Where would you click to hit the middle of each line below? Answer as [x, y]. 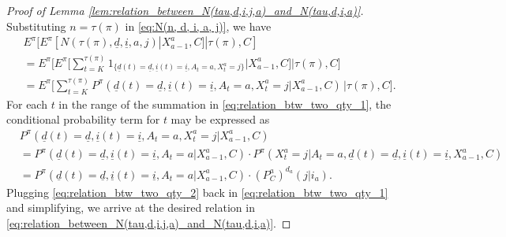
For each [27, 104]
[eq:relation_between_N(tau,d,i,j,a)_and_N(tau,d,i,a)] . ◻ [149, 222]
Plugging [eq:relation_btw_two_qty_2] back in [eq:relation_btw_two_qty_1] [197, 192]
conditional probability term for [83, 119]
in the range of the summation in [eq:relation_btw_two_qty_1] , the [225, 104]
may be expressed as [220, 119]
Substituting [36, 26]
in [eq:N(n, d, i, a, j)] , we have [198, 26]
